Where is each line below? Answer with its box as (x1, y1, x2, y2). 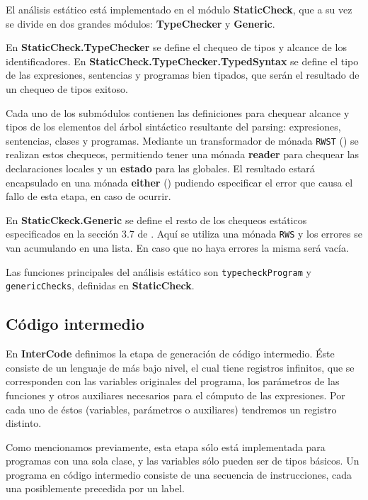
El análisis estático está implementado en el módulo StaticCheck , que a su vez (6, 2, 352, 16)
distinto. (6, 416, 42, 430)
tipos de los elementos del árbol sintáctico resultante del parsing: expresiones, (6, 119, 341, 134)
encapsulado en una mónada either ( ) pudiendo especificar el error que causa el (6, 174, 353, 189)
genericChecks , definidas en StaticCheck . (6, 278, 195, 293)
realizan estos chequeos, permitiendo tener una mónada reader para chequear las (6, 147, 360, 162)
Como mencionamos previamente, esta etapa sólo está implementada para (6, 439, 326, 454)
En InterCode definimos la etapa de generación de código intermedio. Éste (6, 346, 335, 361)
